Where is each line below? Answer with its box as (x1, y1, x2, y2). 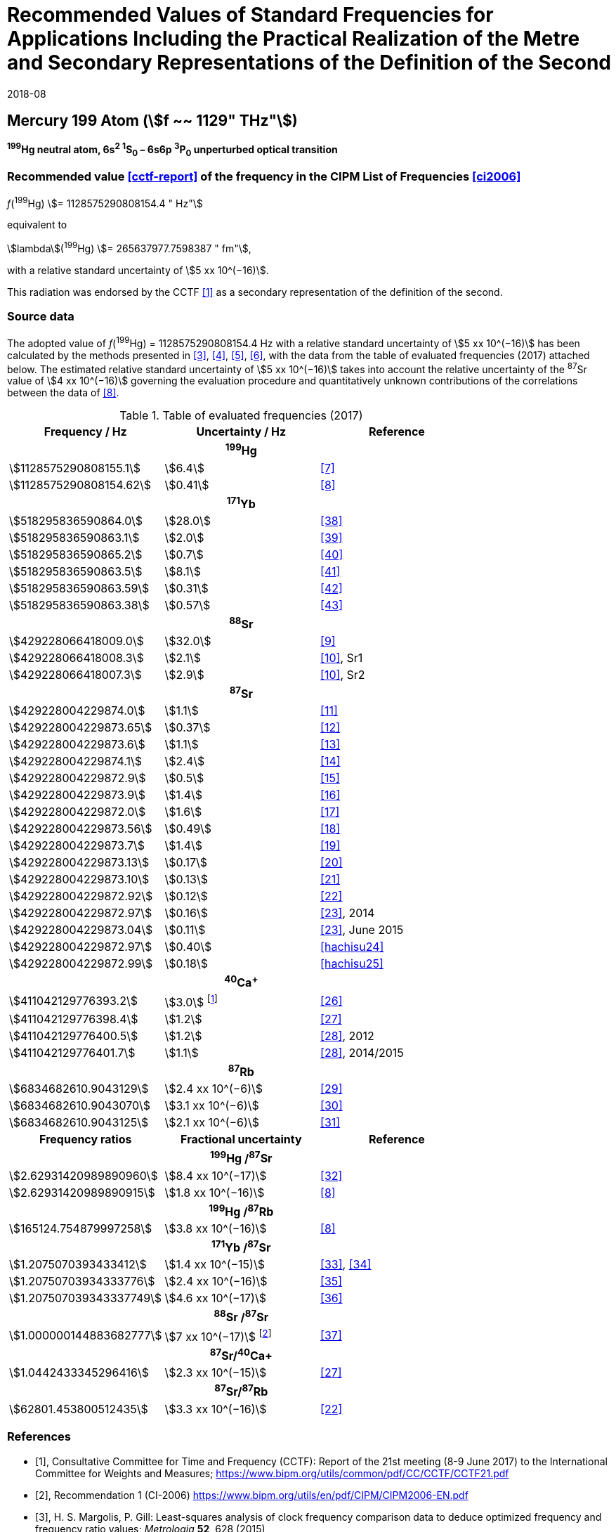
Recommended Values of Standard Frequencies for (7, 3, 494, 27)
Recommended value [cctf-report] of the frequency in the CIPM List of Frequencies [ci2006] (7, 169, 521, 184)
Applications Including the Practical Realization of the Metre (7, 27, 580, 51)
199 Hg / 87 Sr (210, 1149, 273, 1166)
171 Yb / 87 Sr (211, 1238, 271, 1255)
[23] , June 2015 (320, 923, 404, 937)
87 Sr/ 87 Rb (214, 1382, 268, 1399)
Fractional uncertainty (181, 1132, 302, 1147)
